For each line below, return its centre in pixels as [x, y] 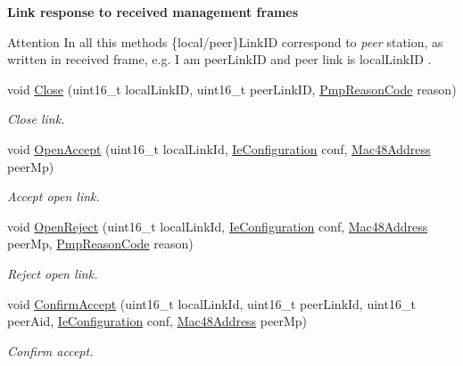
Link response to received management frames [153, 12]
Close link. [36, 119]
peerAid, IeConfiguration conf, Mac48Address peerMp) [157, 321]
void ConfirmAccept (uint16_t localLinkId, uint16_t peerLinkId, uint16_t [211, 303]
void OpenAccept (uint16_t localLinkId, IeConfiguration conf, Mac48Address [219, 148]
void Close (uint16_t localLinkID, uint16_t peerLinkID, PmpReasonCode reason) [232, 89]
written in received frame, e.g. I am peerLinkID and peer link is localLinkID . [219, 59]
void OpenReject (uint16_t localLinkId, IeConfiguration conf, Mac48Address [218, 226]
